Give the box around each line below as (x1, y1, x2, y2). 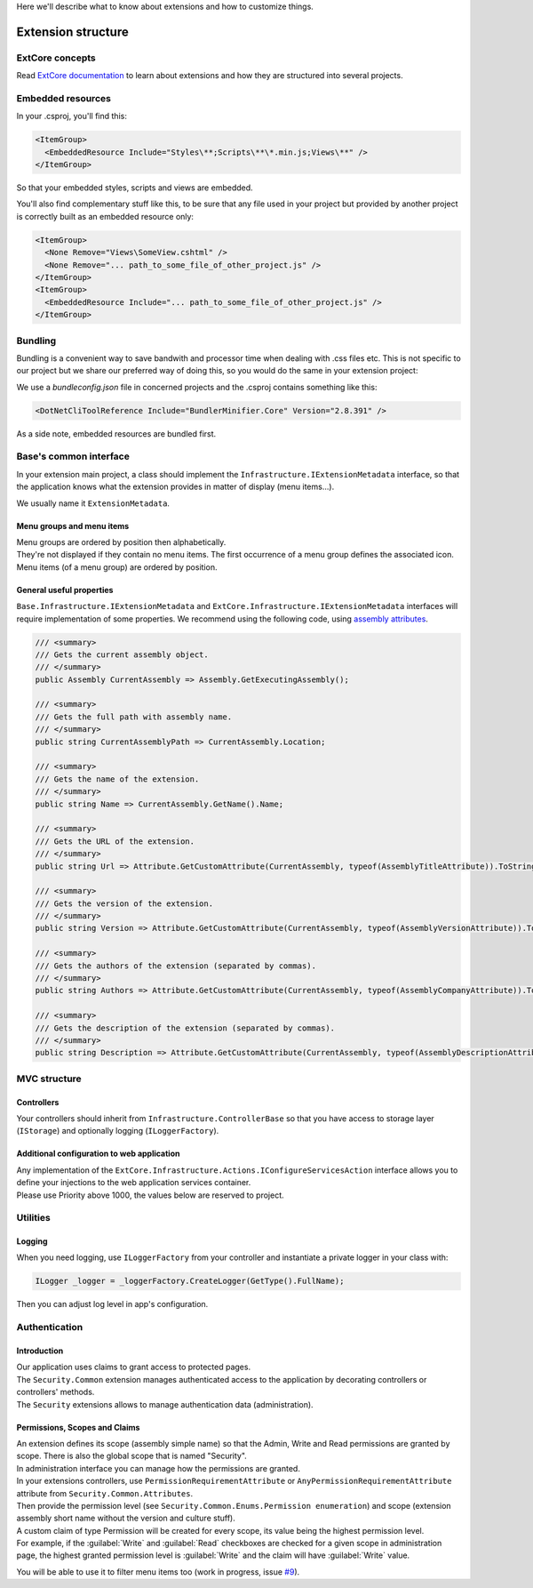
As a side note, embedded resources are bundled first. (16, 428, 217, 439)
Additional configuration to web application (16, 1148, 180, 1159)
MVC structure (16, 1072, 82, 1085)
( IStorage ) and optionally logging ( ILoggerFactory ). (16, 1126, 219, 1136)
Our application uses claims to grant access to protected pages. (16, 1361, 251, 1373)
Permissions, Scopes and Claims (16, 1422, 140, 1432)
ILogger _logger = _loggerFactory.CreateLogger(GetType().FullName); (35, 1276, 345, 1287)
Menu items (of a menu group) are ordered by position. (16, 561, 218, 573)
